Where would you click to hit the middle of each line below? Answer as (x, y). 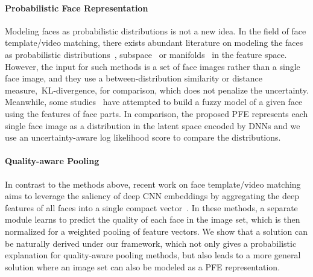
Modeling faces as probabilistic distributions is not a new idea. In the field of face (156, 30)
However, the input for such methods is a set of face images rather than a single (153, 66)
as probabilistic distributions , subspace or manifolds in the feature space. (146, 54)
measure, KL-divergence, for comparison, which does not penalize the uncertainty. (157, 90)
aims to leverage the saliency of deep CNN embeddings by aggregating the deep (152, 196)
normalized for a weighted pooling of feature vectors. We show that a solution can (156, 231)
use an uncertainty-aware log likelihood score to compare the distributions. (143, 137)
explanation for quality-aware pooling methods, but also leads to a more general (153, 255)
